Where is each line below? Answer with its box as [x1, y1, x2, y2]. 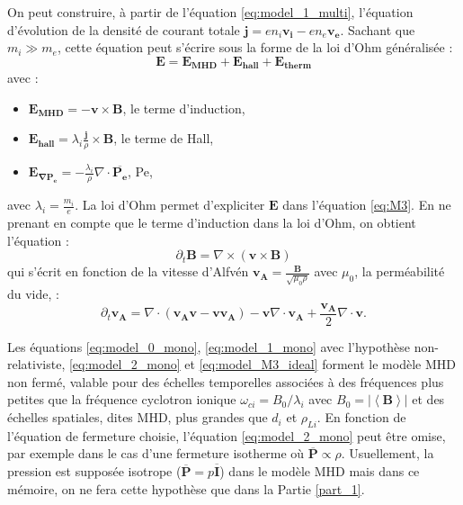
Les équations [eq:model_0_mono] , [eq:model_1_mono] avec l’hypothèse [7, 337, 411, 356]
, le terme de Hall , [113, 129, 214, 148]
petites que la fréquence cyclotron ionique [7, 390, 236, 409]
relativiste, [7, 355, 66, 374]
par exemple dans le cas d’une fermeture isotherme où [7, 444, 305, 463]
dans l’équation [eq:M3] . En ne [282, 195, 451, 214]
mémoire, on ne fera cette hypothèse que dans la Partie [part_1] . [7, 479, 365, 498]
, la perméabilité [354, 262, 445, 281]
